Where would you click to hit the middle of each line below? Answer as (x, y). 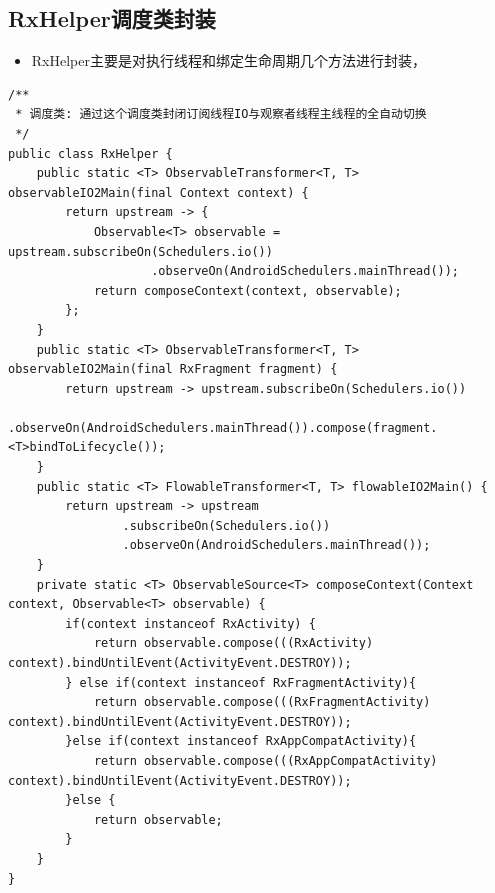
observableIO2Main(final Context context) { (158, 192)
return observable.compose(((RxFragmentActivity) (262, 702)
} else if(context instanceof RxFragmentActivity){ (241, 682)
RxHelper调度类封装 (112, 18)
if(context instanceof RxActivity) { (190, 623)
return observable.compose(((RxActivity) (233, 643)
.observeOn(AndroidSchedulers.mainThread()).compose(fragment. (223, 427)
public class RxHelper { (90, 153)
